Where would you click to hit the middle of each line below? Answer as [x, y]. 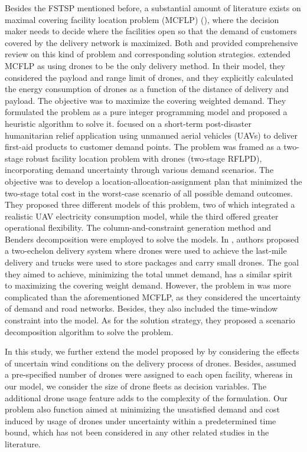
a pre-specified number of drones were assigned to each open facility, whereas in [149, 374]
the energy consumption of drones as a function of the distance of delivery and [147, 89]
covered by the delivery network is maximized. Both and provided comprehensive [151, 42]
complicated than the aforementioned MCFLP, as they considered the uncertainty [153, 297]
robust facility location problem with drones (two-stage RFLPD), [144, 158]
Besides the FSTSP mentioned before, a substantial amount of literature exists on [153, 8]
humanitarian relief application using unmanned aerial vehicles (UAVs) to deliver [151, 135]
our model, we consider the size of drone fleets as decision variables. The [136, 386]
